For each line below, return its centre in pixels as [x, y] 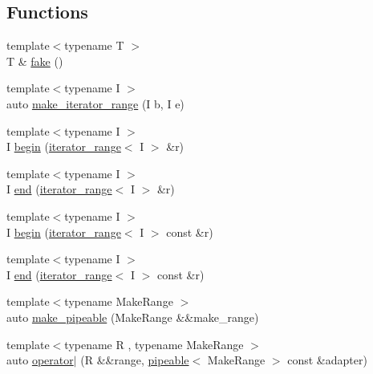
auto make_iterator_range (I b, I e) [95, 103]
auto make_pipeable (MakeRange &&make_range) [133, 317]
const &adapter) [327, 360]
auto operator [40, 360]
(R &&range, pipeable [135, 360]
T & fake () [35, 61]
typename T [94, 45]
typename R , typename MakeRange [154, 344]
